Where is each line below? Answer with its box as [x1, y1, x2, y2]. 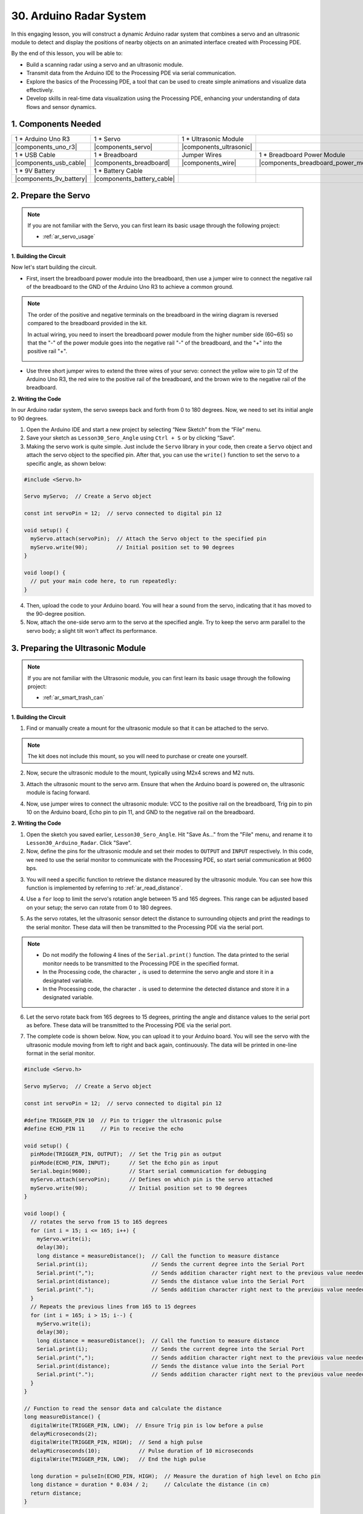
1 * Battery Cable [94, 167, 143, 175]
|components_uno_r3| [15, 142, 77, 151]
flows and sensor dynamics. [26, 103, 97, 110]
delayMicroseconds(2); [30, 1430, 98, 1438]
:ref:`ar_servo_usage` [42, 233, 96, 240]
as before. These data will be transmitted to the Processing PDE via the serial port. [26, 1022, 232, 1029]
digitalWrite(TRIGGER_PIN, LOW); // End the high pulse [30, 1456, 206, 1463]
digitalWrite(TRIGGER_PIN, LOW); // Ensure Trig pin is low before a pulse [30, 1422, 263, 1429]
